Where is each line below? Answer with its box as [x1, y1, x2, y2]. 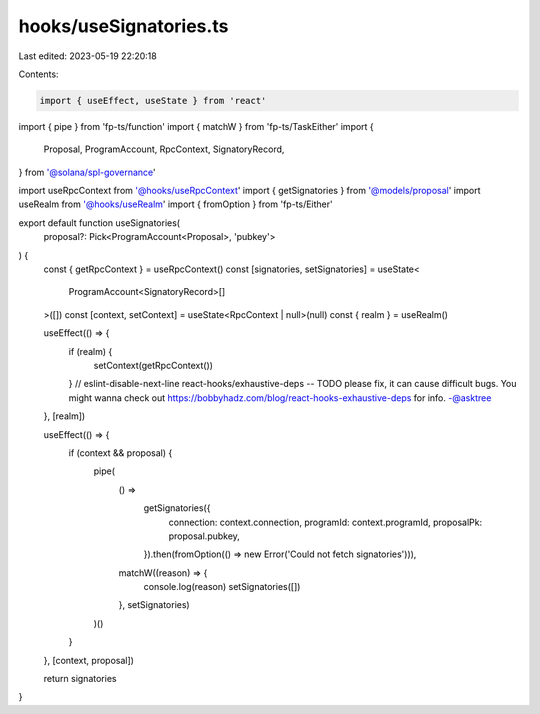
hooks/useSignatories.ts [18, 15, 229, 37]
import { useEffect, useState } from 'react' [39, 95, 267, 106]
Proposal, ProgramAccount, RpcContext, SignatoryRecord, [43, 143, 285, 155]
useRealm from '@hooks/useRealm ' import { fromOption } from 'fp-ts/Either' [18, 198, 334, 210]
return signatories [43, 673, 117, 685]
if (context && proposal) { [68, 446, 173, 459]
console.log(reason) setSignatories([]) [143, 581, 301, 593]
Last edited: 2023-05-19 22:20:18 [18, 50, 157, 62]
